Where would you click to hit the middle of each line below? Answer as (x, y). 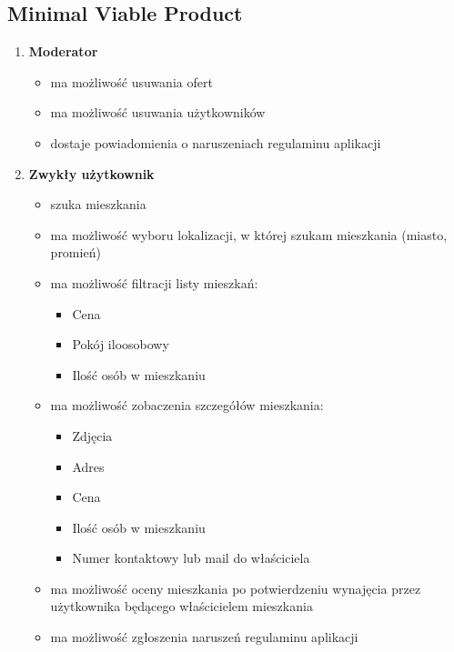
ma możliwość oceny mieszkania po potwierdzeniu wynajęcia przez (236, 588)
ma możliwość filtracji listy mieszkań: (154, 282)
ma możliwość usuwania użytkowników (158, 112)
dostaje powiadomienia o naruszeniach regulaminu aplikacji (216, 142)
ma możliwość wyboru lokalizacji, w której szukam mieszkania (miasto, (249, 234)
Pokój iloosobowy (121, 344)
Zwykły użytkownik (91, 173)
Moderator (63, 51)
